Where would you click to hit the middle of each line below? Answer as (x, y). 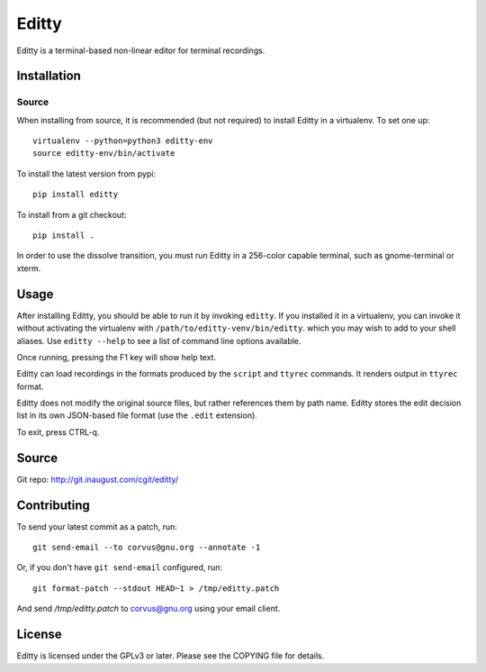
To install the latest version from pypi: (86, 173)
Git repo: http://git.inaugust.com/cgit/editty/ (98, 479)
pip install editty (76, 195)
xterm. (29, 268)
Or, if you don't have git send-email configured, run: (120, 568)
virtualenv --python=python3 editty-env (123, 141)
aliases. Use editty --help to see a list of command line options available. (159, 341)
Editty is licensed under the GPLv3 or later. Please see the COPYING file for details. (171, 656)
